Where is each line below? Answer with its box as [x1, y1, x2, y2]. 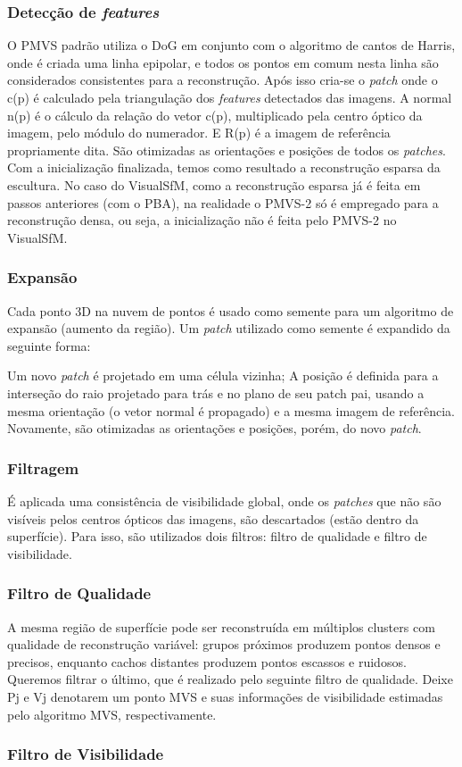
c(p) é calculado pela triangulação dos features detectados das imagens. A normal [7, 88, 452, 106]
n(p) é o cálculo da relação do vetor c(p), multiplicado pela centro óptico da [7, 105, 423, 124]
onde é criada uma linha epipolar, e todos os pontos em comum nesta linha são [7, 53, 439, 71]
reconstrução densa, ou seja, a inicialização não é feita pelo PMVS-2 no [7, 211, 397, 229]
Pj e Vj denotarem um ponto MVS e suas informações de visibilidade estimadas [7, 687, 443, 705]
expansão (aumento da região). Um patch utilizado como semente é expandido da [7, 319, 450, 338]
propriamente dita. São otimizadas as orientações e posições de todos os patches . [7, 140, 446, 159]
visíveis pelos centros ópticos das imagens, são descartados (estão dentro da [7, 509, 419, 528]
